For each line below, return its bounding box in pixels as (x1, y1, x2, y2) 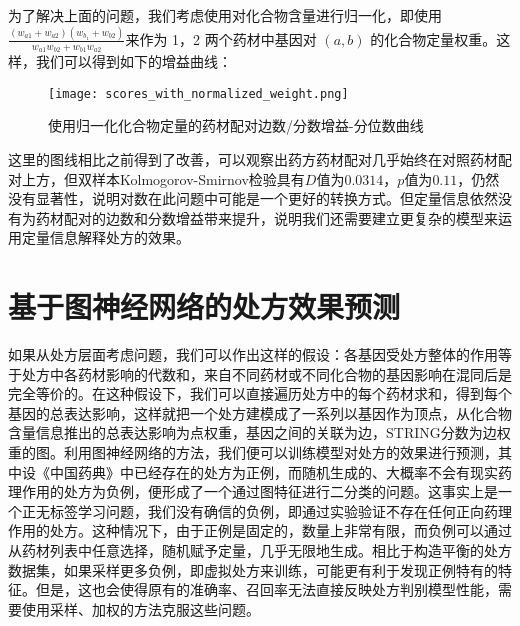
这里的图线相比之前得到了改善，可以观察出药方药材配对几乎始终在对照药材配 (8, 148, 512, 169)
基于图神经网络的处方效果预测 (8, 286, 401, 327)
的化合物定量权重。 (370, 28, 497, 49)
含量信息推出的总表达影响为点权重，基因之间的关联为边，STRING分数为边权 (8, 422, 511, 443)
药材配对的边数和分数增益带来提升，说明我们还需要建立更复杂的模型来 (35, 207, 498, 228)
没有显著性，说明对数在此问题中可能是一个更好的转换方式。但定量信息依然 (8, 188, 498, 209)
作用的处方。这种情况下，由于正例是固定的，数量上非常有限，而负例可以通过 (8, 520, 512, 541)
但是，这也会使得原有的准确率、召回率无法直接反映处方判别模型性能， (35, 579, 498, 600)
